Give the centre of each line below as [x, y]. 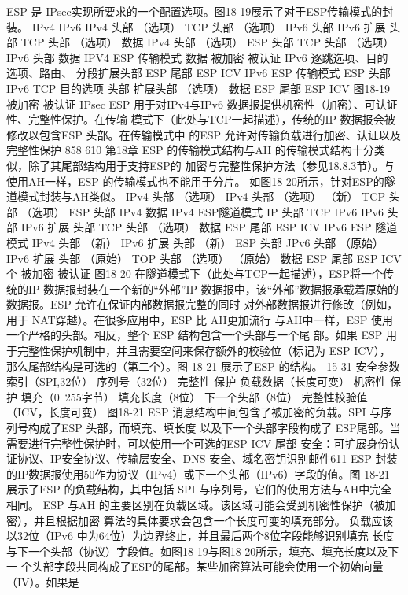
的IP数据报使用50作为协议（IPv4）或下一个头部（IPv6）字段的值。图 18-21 [198, 473]
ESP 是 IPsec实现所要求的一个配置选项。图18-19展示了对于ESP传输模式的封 [200, 11]
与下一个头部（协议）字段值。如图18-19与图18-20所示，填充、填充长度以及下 [203, 551]
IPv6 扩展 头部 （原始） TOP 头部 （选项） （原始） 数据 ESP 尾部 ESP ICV [204, 258]
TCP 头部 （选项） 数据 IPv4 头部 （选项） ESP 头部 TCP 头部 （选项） [208, 42]
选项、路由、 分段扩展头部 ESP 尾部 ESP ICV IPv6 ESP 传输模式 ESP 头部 [198, 73]
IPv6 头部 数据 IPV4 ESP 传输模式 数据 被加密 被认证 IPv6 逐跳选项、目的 [197, 57]
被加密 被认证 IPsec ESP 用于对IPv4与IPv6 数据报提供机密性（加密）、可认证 [202, 103]
